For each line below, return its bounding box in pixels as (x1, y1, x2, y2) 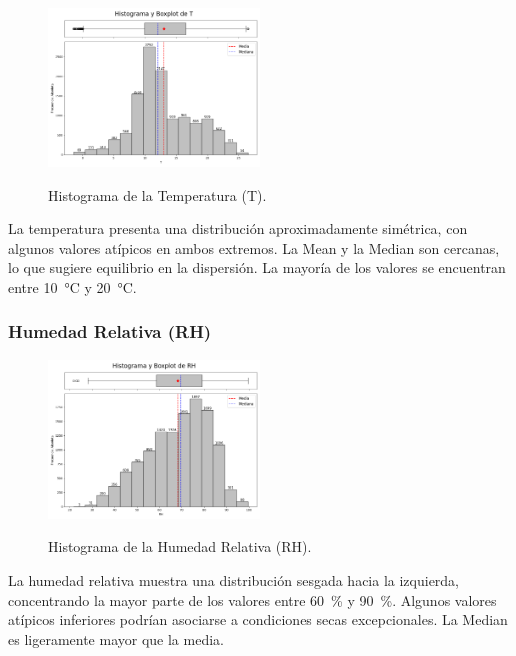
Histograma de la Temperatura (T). (48, 184, 267, 205)
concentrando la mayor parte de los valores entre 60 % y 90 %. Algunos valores (8, 589, 497, 610)
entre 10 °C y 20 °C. (8, 276, 137, 297)
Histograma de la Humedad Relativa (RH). (48, 536, 312, 557)
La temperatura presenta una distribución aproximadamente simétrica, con (8, 218, 468, 239)
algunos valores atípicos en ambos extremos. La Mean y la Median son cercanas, (8, 237, 500, 258)
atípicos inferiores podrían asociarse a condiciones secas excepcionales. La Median (8, 609, 508, 630)
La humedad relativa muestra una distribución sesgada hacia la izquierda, (8, 569, 460, 590)
